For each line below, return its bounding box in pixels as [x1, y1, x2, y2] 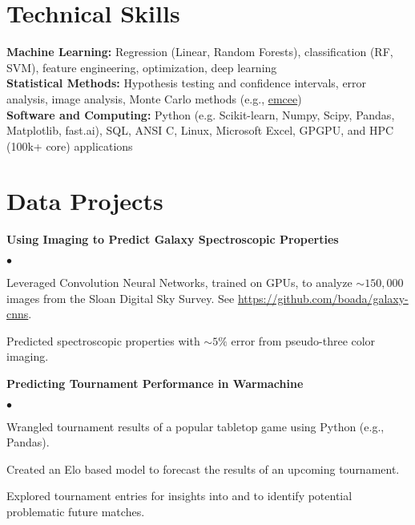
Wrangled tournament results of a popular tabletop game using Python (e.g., [6, 418, 385, 434]
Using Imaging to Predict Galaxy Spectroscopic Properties [6, 231, 339, 248]
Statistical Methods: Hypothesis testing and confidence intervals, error [6, 75, 367, 91]
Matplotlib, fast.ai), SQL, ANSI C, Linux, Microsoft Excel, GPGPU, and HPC [6, 122, 394, 139]
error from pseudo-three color [231, 332, 376, 349]
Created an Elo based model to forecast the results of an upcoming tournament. [6, 460, 400, 477]
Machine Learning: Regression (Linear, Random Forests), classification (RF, [6, 43, 393, 60]
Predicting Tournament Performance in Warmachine [6, 374, 304, 391]
